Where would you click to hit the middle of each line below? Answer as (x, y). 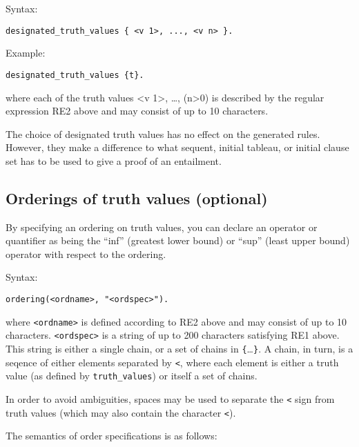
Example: (26, 53)
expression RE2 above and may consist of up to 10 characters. (137, 111)
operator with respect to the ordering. (86, 254)
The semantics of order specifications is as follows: (111, 436)
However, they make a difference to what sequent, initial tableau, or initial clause (177, 147)
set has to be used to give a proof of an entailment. (114, 160)
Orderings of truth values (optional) (137, 198)
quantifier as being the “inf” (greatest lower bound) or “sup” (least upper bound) (178, 240)
